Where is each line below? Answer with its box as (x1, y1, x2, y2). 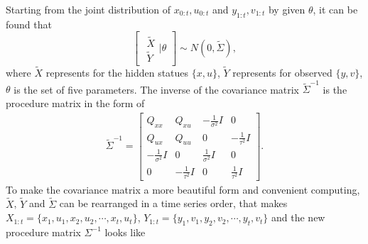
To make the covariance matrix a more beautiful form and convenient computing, (6, 182, 360, 196)
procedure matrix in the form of (6, 96, 145, 111)
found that (6, 16, 52, 31)
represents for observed (232, 65, 332, 80)
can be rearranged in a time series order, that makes (59, 196, 288, 211)
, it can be (313, 2, 358, 16)
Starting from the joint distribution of (6, 2, 171, 16)
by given (268, 2, 305, 16)
